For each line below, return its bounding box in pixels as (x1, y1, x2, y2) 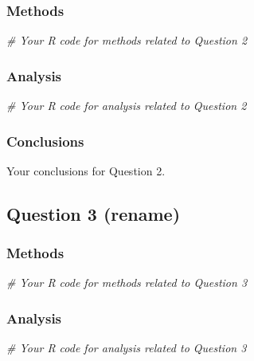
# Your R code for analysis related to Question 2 (6, 97, 247, 114)
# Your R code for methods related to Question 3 (6, 274, 248, 291)
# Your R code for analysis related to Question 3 (6, 339, 247, 356)
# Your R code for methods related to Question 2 (6, 32, 248, 49)
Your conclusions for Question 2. (6, 162, 166, 179)
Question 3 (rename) (6, 201, 181, 226)
